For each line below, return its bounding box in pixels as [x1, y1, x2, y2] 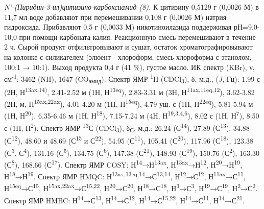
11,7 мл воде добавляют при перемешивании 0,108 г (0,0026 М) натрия [4, 11, 227, 22]
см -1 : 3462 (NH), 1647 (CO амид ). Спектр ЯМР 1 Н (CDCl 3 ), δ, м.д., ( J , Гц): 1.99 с [4, 72, 260, 85]
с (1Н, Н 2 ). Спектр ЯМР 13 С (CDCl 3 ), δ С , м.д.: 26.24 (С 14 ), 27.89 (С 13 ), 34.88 [4, 121, 250, 134]
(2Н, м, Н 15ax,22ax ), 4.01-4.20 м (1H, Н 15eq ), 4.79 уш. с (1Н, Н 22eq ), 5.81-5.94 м [4, 97, 253, 109]
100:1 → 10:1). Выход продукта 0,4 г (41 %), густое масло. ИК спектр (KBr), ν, [4, 61, 255, 72]
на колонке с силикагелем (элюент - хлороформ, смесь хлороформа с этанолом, [4, 51, 252, 62]
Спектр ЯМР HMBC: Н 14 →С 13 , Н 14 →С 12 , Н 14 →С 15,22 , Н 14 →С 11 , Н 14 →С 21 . [4, 193, 245, 205]
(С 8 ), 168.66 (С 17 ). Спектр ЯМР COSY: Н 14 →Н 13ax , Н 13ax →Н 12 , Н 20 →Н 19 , [4, 157, 243, 170]
